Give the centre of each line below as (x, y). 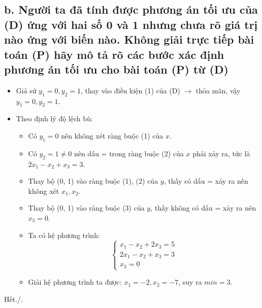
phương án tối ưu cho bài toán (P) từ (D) (116, 69)
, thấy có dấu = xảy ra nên (206, 181)
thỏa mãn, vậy (218, 90)
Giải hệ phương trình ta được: (75, 282)
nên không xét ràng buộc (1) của (112, 135)
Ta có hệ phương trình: (64, 235)
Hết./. (13, 299)
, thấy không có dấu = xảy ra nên (203, 208)
